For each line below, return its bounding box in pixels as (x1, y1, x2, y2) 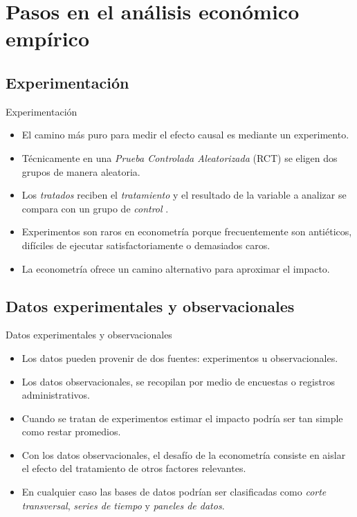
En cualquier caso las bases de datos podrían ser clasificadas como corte (21, 484, 327, 499)
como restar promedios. (21, 424, 121, 439)
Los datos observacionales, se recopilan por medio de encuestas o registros (21, 374, 335, 388)
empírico (6, 24, 90, 53)
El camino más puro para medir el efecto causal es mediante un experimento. (21, 127, 349, 142)
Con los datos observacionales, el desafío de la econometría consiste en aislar (21, 447, 346, 462)
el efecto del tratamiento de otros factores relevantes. (21, 461, 246, 475)
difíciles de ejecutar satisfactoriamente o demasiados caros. (21, 237, 271, 252)
